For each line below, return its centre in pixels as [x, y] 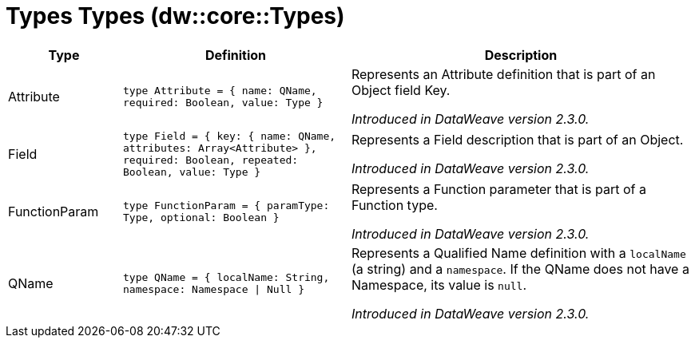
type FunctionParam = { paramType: [226, 205]
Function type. [394, 205]
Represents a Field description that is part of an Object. [517, 139]
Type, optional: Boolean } [201, 217]
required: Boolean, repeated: [210, 160]
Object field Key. [401, 90]
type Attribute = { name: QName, [220, 90]
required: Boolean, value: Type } [223, 102]
